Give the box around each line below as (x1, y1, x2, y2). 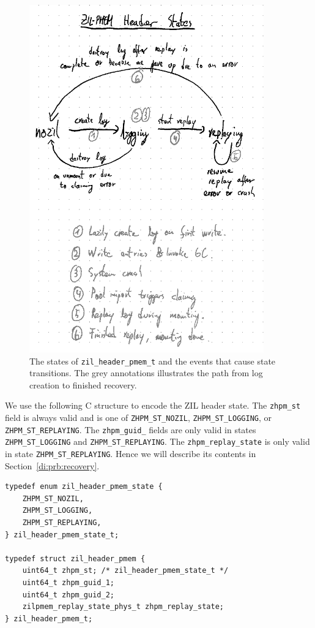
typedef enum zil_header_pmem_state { (5, 482, 163, 491)
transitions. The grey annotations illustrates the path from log (29, 366, 263, 379)
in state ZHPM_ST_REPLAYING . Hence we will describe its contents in (5, 447, 256, 460)
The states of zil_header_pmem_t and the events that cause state (29, 354, 276, 367)
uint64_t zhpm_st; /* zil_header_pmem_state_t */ (22, 566, 229, 575)
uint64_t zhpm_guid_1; (22, 578, 114, 587)
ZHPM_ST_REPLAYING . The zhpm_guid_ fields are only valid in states (5, 423, 256, 436)
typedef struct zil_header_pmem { (5, 554, 146, 563)
